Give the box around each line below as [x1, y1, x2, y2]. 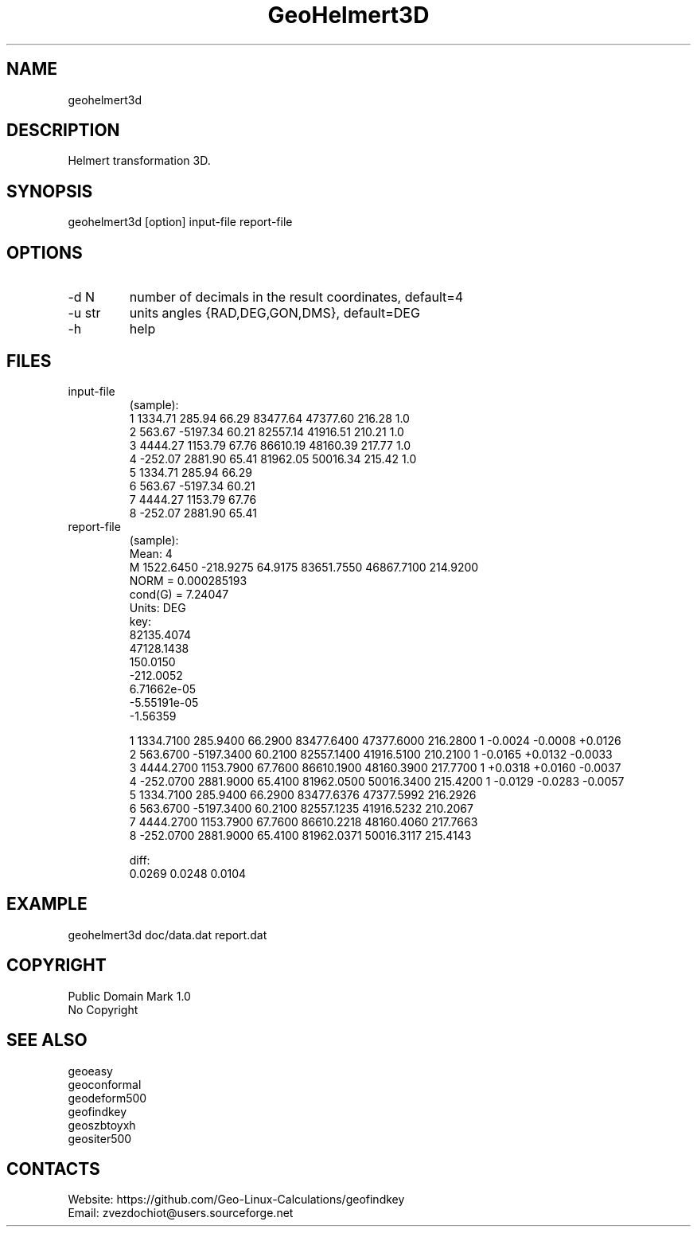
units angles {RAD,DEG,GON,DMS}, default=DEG [129, 305, 420, 322]
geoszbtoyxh [68, 1118, 136, 1132]
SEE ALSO [6, 1030, 88, 1051]
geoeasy [68, 1063, 113, 1078]
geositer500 [68, 1131, 132, 1145]
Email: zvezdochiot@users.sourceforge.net [68, 1206, 294, 1220]
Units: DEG [129, 600, 186, 615]
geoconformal [68, 1077, 142, 1091]
